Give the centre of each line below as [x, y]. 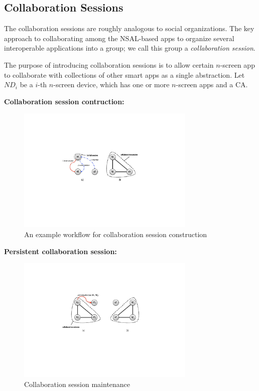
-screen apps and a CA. [212, 84]
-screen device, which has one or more [111, 84]
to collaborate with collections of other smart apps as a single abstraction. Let [124, 74]
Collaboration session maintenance [77, 384]
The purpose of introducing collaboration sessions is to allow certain [109, 64]
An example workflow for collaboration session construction [116, 234]
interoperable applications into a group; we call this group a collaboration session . [130, 48]
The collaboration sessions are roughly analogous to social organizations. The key [129, 28]
